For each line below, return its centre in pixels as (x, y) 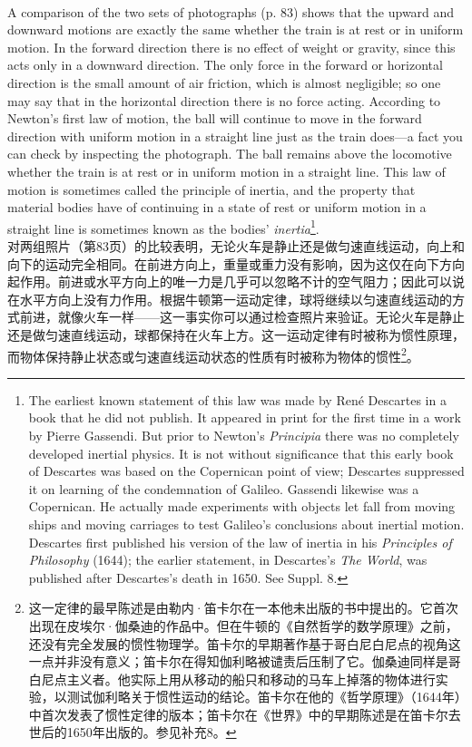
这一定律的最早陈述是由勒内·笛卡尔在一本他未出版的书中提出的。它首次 (243, 608)
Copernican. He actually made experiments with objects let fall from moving (242, 506)
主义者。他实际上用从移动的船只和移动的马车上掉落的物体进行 (251, 679)
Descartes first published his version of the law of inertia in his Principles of (240, 542)
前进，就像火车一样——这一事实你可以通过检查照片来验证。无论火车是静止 (242, 317)
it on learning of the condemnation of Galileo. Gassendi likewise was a (224, 488)
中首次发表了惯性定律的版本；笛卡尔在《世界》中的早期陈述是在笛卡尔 (238, 714)
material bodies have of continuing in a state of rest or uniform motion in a (217, 207)
